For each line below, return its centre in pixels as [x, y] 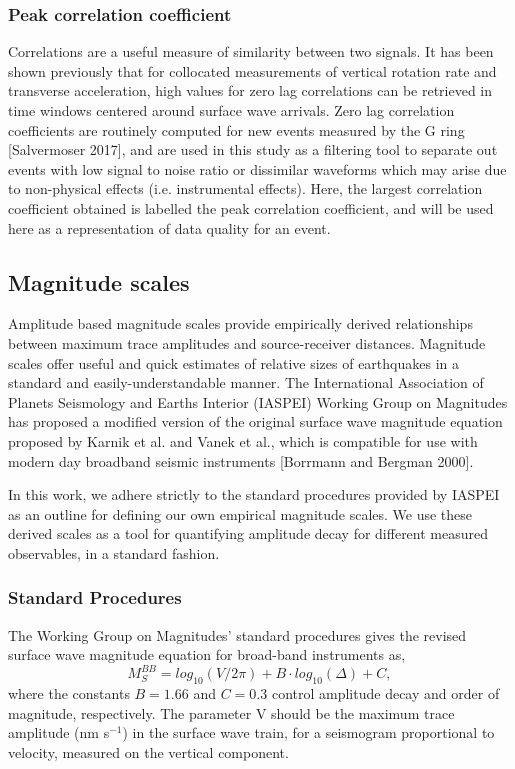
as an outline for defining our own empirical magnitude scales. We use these [240, 513]
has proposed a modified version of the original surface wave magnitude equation [255, 421]
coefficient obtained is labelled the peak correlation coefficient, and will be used [251, 207]
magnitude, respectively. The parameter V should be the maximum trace [231, 712]
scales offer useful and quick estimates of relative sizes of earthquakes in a [233, 362]
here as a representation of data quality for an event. [169, 227]
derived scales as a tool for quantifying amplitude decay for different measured [248, 533]
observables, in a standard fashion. [114, 552]
